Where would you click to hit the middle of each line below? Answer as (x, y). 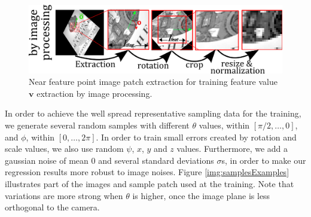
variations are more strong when (64, 195)
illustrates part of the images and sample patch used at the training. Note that (150, 184)
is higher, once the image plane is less (201, 195)
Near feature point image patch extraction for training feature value (153, 82)
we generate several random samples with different (97, 125)
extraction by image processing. (94, 93)
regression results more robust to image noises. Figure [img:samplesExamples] (147, 172)
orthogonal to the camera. (52, 207)
